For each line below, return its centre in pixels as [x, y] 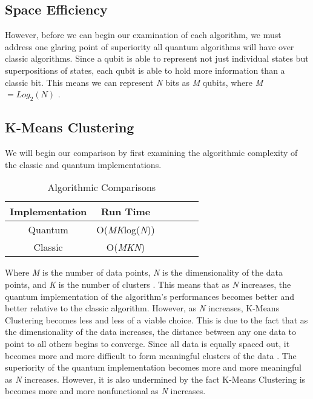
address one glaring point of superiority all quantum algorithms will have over [150, 46]
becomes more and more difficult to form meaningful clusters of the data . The [151, 355]
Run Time [126, 212]
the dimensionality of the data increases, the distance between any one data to [150, 332]
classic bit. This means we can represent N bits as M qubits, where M [134, 82]
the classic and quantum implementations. [83, 164]
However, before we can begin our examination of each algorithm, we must [143, 35]
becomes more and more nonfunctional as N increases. [105, 391]
